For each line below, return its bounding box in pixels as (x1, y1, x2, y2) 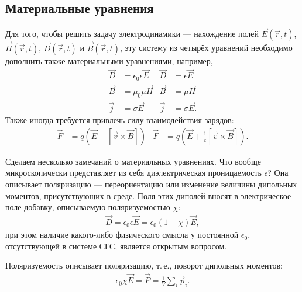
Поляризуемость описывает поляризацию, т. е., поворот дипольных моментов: (5, 259, 283, 272)
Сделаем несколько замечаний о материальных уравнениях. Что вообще (5, 155, 261, 167)
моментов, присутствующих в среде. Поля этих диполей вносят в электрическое (5, 189, 291, 201)
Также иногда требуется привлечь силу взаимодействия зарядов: (5, 114, 234, 126)
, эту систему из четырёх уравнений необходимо (119, 41, 293, 54)
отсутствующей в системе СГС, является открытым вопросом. (5, 239, 227, 252)
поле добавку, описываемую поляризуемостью (5, 201, 170, 213)
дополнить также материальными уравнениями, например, (5, 54, 213, 67)
